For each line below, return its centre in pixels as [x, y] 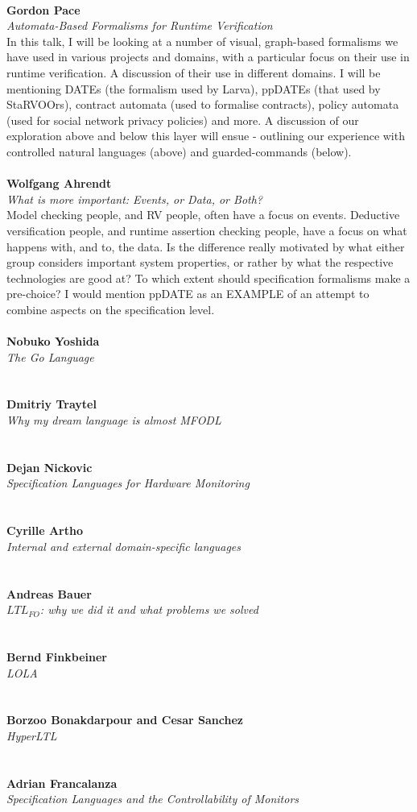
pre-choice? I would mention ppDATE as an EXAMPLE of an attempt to [188, 294]
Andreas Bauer [49, 593]
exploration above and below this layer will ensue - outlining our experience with [206, 136]
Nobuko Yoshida [53, 341]
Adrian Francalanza [62, 783]
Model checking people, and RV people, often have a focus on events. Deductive [203, 215]
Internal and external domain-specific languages [124, 546]
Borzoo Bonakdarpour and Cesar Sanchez [125, 720]
